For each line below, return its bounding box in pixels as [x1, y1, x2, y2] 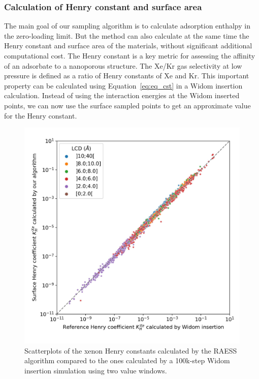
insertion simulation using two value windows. [24, 365, 167, 375]
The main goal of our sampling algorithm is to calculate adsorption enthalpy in [4, 20, 250, 31]
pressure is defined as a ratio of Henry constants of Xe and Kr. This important [4, 70, 249, 81]
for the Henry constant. [4, 110, 77, 121]
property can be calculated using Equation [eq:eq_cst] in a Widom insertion [4, 80, 243, 91]
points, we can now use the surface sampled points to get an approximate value [4, 100, 251, 110]
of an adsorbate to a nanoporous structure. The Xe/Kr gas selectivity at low [4, 60, 242, 71]
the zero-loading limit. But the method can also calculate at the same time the [4, 30, 249, 41]
